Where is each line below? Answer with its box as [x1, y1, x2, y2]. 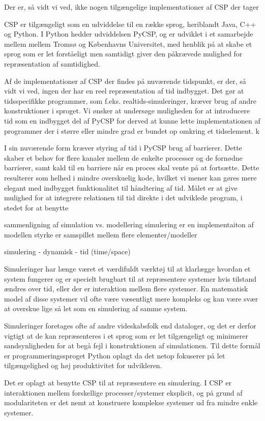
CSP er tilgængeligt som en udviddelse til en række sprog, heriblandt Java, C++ [4, 18, 256, 29]
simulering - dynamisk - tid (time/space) [4, 246, 131, 257]
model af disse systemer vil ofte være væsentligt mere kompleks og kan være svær [4, 293, 258, 304]
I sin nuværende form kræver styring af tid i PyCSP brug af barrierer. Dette [4, 142, 242, 153]
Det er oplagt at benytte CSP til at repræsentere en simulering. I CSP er [4, 377, 232, 387]
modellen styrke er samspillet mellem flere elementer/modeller [4, 229, 197, 239]
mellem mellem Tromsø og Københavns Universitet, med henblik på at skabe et [4, 38, 252, 49]
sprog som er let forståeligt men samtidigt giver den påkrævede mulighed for [4, 48, 243, 59]
